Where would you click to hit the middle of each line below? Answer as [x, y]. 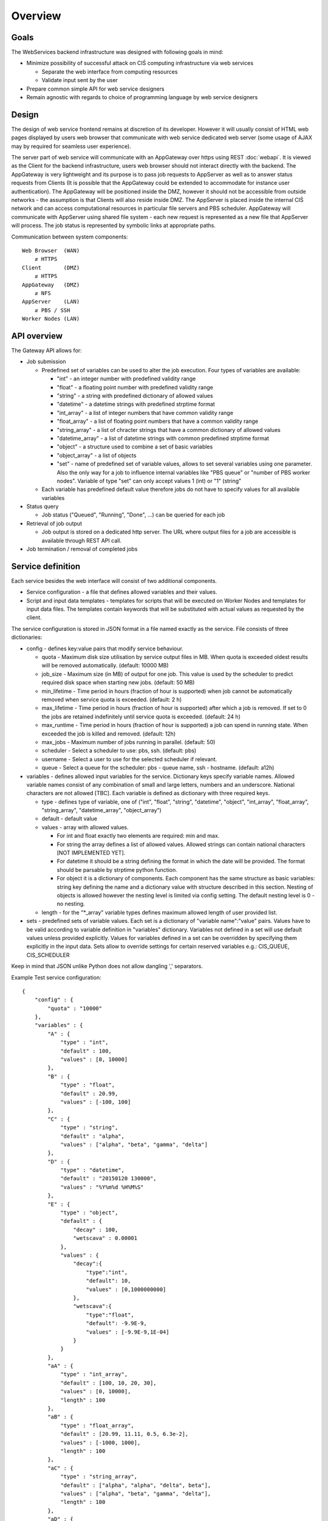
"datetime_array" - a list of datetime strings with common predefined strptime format [163, 438]
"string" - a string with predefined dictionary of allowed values [135, 395]
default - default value [69, 819]
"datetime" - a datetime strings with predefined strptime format [136, 404]
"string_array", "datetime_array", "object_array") [102, 810]
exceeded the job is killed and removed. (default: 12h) [109, 734]
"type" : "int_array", [94, 1374]
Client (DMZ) [51, 267]
